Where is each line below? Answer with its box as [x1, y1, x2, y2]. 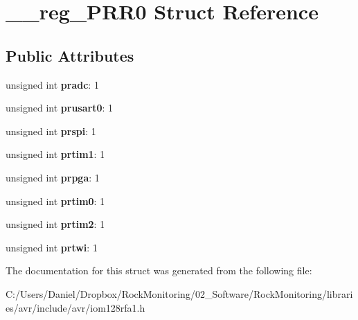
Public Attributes [6, 44, 134, 66]
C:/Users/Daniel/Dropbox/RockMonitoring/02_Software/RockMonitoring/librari [6, 286, 353, 301]
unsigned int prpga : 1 [6, 170, 100, 184]
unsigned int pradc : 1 [6, 77, 99, 91]
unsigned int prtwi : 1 [6, 240, 98, 254]
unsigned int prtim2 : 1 [6, 217, 105, 231]
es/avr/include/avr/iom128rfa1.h [6, 300, 145, 314]
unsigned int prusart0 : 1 [6, 100, 114, 115]
